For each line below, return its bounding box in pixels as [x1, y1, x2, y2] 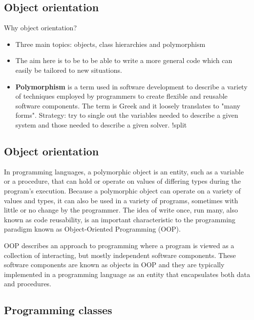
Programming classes [4, 302, 112, 318]
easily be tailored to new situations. [15, 64, 122, 75]
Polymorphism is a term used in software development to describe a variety [15, 81, 248, 91]
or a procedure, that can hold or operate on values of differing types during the [4, 176, 241, 186]
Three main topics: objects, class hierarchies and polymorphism [15, 39, 206, 49]
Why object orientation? [4, 22, 77, 33]
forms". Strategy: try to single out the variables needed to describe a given [15, 110, 238, 120]
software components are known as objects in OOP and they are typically [4, 259, 225, 270]
